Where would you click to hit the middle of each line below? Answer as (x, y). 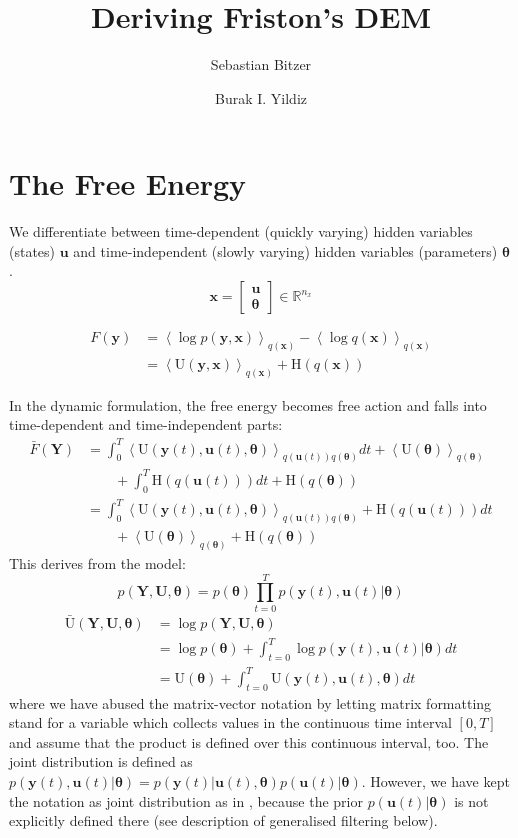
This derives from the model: (97, 563)
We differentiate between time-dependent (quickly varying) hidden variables (241, 231)
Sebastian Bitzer (261, 64)
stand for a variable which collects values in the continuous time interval (230, 722)
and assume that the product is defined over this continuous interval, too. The (249, 741)
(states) (32, 250)
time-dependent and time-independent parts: (146, 424)
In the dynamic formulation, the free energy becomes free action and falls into (248, 404)
